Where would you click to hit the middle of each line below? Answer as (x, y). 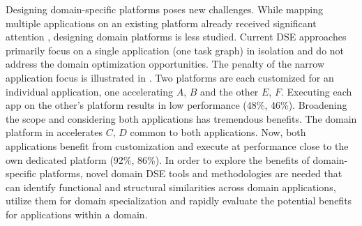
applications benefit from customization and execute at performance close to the (177, 145)
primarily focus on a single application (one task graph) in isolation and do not (175, 50)
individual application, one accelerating (90, 91)
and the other (229, 91)
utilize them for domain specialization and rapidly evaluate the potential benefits (179, 201)
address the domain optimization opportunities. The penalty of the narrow (165, 64)
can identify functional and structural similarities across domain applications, (171, 187)
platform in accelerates (54, 132)
